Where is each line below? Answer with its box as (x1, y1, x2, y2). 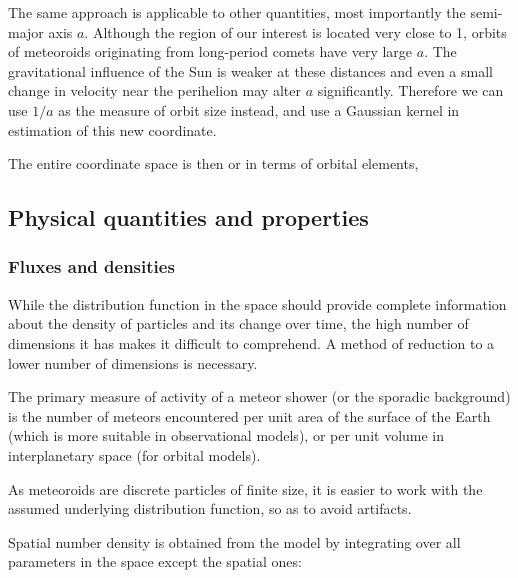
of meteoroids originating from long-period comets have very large (8, 41, 413, 62)
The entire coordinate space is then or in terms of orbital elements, (8, 153, 419, 174)
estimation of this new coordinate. (8, 119, 217, 140)
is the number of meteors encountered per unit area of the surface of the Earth (8, 405, 491, 426)
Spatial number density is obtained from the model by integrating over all (8, 531, 461, 552)
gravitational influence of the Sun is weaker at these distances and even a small (8, 60, 493, 81)
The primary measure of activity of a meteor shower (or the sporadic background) (8, 386, 511, 407)
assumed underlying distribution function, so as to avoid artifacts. (8, 498, 412, 519)
